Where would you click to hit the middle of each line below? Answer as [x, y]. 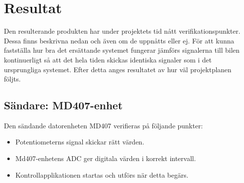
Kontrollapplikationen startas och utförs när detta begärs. [102, 174]
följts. [12, 79]
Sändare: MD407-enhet [63, 105]
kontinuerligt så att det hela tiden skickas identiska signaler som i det [108, 59]
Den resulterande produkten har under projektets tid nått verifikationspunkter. [122, 31]
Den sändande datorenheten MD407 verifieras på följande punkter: [103, 125]
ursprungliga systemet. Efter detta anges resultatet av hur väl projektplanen [118, 69]
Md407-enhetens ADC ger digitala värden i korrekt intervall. [106, 158]
